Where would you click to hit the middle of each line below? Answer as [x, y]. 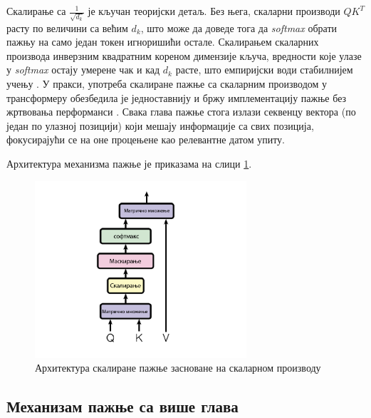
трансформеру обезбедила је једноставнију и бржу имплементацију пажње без [177, 97]
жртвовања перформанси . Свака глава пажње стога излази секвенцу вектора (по [181, 112]
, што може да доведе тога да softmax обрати [239, 27]
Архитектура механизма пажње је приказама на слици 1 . [129, 164]
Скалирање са [36, 11]
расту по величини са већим [67, 27]
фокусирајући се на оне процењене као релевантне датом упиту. [146, 139]
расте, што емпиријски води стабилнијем [264, 70]
